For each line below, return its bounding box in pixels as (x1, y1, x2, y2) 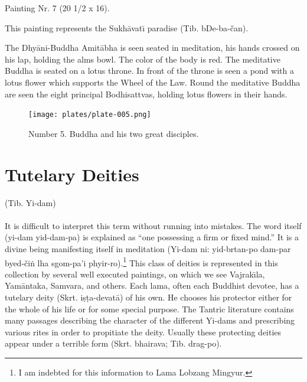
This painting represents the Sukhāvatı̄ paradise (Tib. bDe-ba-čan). (5, 21, 249, 34)
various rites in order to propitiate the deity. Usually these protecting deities (5, 325, 282, 338)
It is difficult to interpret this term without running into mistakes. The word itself (5, 219, 302, 231)
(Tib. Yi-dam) (5, 196, 56, 208)
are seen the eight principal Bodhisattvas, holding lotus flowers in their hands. (5, 87, 288, 100)
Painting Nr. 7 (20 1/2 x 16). (5, 2, 110, 14)
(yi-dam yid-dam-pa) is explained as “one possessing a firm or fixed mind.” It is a (5, 231, 299, 243)
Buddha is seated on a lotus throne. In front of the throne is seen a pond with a (5, 64, 294, 77)
